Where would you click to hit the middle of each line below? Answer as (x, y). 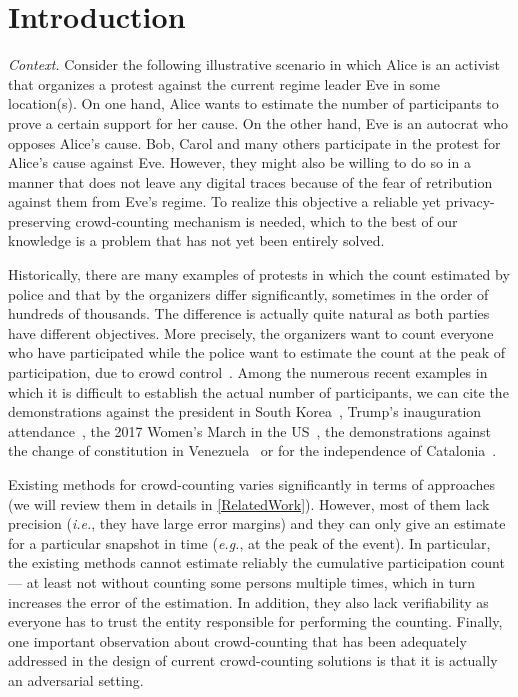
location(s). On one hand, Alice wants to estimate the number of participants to (253, 103)
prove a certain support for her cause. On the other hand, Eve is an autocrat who (258, 122)
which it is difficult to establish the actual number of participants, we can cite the (258, 391)
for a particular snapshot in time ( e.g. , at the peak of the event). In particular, (249, 542)
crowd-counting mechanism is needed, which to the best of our (266, 220)
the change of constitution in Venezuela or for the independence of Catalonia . (252, 450)
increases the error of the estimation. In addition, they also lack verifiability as (248, 601)
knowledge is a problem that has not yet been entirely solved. (196, 240)
